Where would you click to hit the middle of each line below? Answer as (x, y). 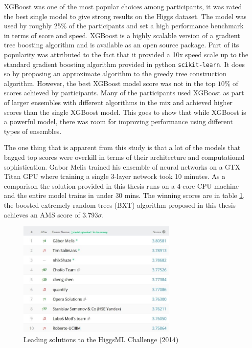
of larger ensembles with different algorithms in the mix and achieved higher (118, 102)
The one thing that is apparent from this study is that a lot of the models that (122, 147)
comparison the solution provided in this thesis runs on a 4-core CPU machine (121, 185)
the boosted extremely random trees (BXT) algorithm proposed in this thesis (120, 205)
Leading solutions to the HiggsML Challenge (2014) (101, 339)
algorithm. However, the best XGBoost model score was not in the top (110, 83)
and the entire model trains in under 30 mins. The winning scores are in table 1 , (125, 195)
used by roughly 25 (33, 26)
